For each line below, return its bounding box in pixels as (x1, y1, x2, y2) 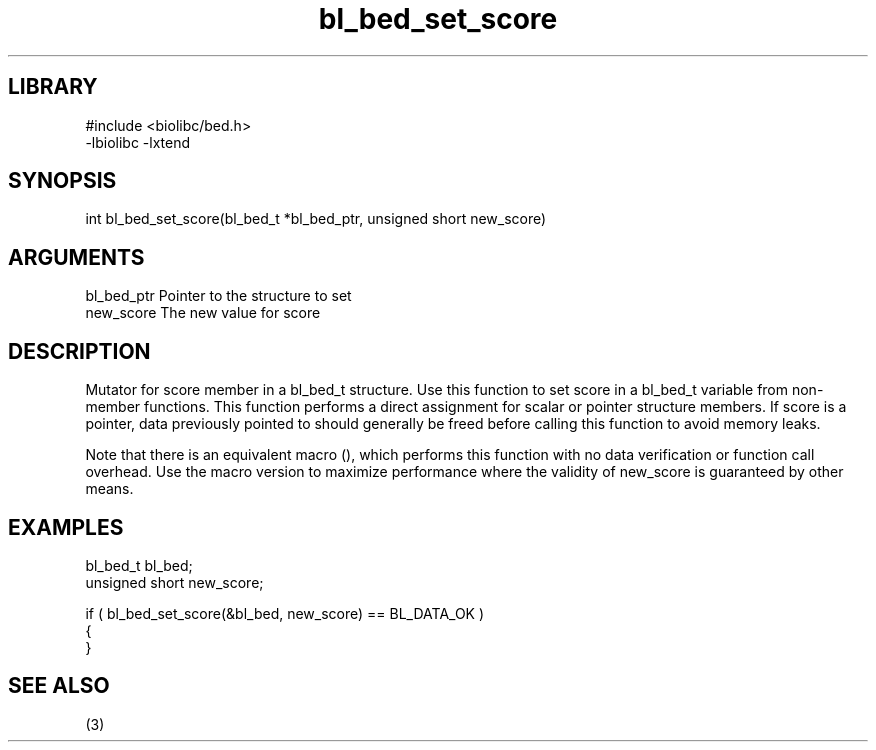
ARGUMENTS (8, 244, 145, 270)
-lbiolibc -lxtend (85, 133, 191, 151)
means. (85, 480, 134, 498)
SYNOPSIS (8, 168, 117, 194)
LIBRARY (8, 74, 98, 100)
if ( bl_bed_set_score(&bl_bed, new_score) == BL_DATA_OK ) (85, 604, 485, 622)
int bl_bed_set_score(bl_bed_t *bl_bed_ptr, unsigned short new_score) (85, 210, 547, 228)
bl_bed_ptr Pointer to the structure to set (85, 287, 352, 305)
